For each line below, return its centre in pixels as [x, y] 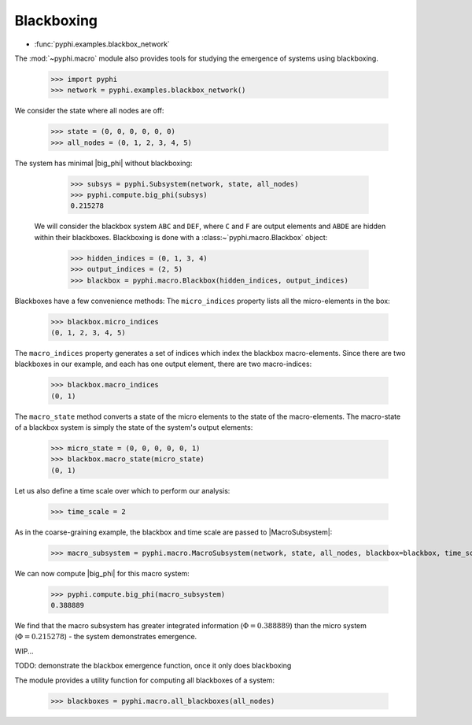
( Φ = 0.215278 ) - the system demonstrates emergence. [106, 637]
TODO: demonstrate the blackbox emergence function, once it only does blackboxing [153, 666]
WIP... [24, 651]
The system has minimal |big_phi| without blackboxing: [103, 163]
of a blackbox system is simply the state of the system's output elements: [134, 427]
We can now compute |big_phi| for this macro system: [102, 573]
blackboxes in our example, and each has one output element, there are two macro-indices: [163, 364]
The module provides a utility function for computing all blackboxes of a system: [145, 680]
